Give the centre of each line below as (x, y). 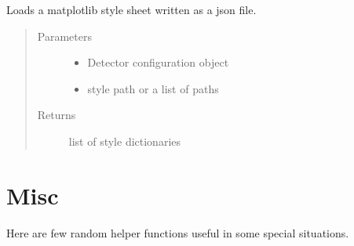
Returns (57, 115)
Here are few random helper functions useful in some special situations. (178, 232)
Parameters (64, 36)
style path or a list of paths (153, 88)
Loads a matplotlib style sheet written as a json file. (131, 9)
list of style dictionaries (125, 141)
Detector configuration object (158, 62)
